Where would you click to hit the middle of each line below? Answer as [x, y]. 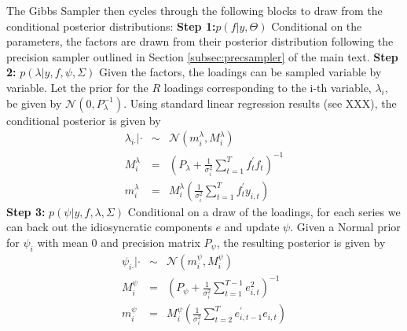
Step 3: [26, 211]
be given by [34, 103]
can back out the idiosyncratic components [109, 227]
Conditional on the [317, 26]
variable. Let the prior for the [77, 87]
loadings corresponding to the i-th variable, [268, 87]
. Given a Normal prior [345, 227]
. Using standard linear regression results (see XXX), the [260, 103]
